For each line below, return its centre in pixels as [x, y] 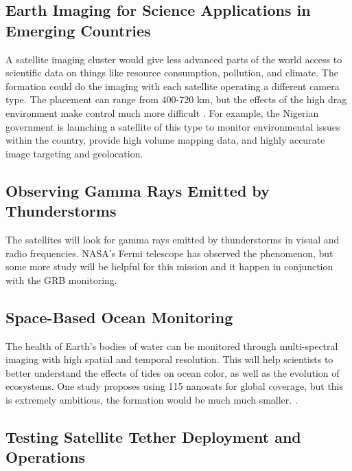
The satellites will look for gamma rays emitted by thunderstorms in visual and [173, 239]
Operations [46, 457]
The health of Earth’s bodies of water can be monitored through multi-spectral [172, 346]
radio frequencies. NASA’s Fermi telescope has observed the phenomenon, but [169, 253]
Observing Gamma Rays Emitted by [138, 190]
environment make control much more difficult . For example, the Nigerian [162, 112]
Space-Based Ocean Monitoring [119, 317]
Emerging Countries [78, 30]
